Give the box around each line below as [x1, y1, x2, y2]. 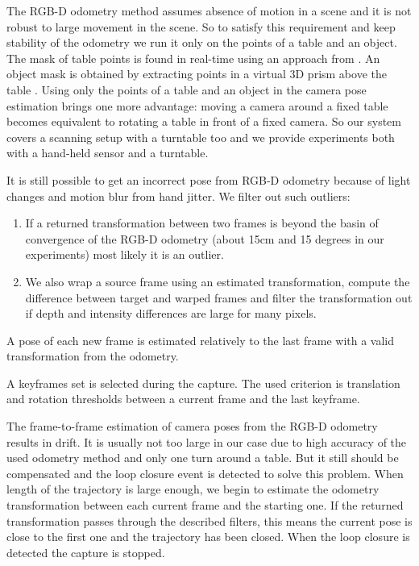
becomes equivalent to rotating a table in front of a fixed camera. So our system [6, 113, 401, 130]
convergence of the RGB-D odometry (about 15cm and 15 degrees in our [25, 230, 384, 247]
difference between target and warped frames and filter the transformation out [25, 289, 413, 306]
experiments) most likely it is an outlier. [25, 246, 224, 263]
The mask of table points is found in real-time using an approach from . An [6, 49, 380, 66]
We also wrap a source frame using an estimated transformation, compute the [25, 273, 410, 289]
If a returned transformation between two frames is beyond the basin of [25, 214, 379, 231]
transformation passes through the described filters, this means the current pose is [6, 512, 413, 529]
